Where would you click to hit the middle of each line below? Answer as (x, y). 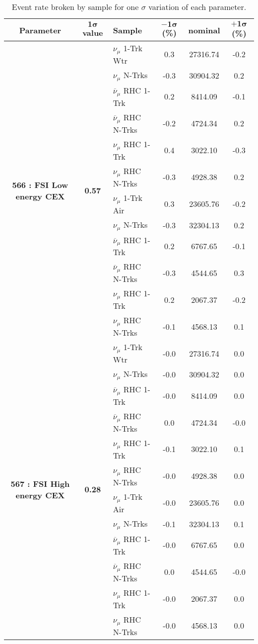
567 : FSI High (40, 483)
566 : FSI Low (40, 184)
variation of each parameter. (197, 7)
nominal (204, 30)
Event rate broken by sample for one (75, 7)
